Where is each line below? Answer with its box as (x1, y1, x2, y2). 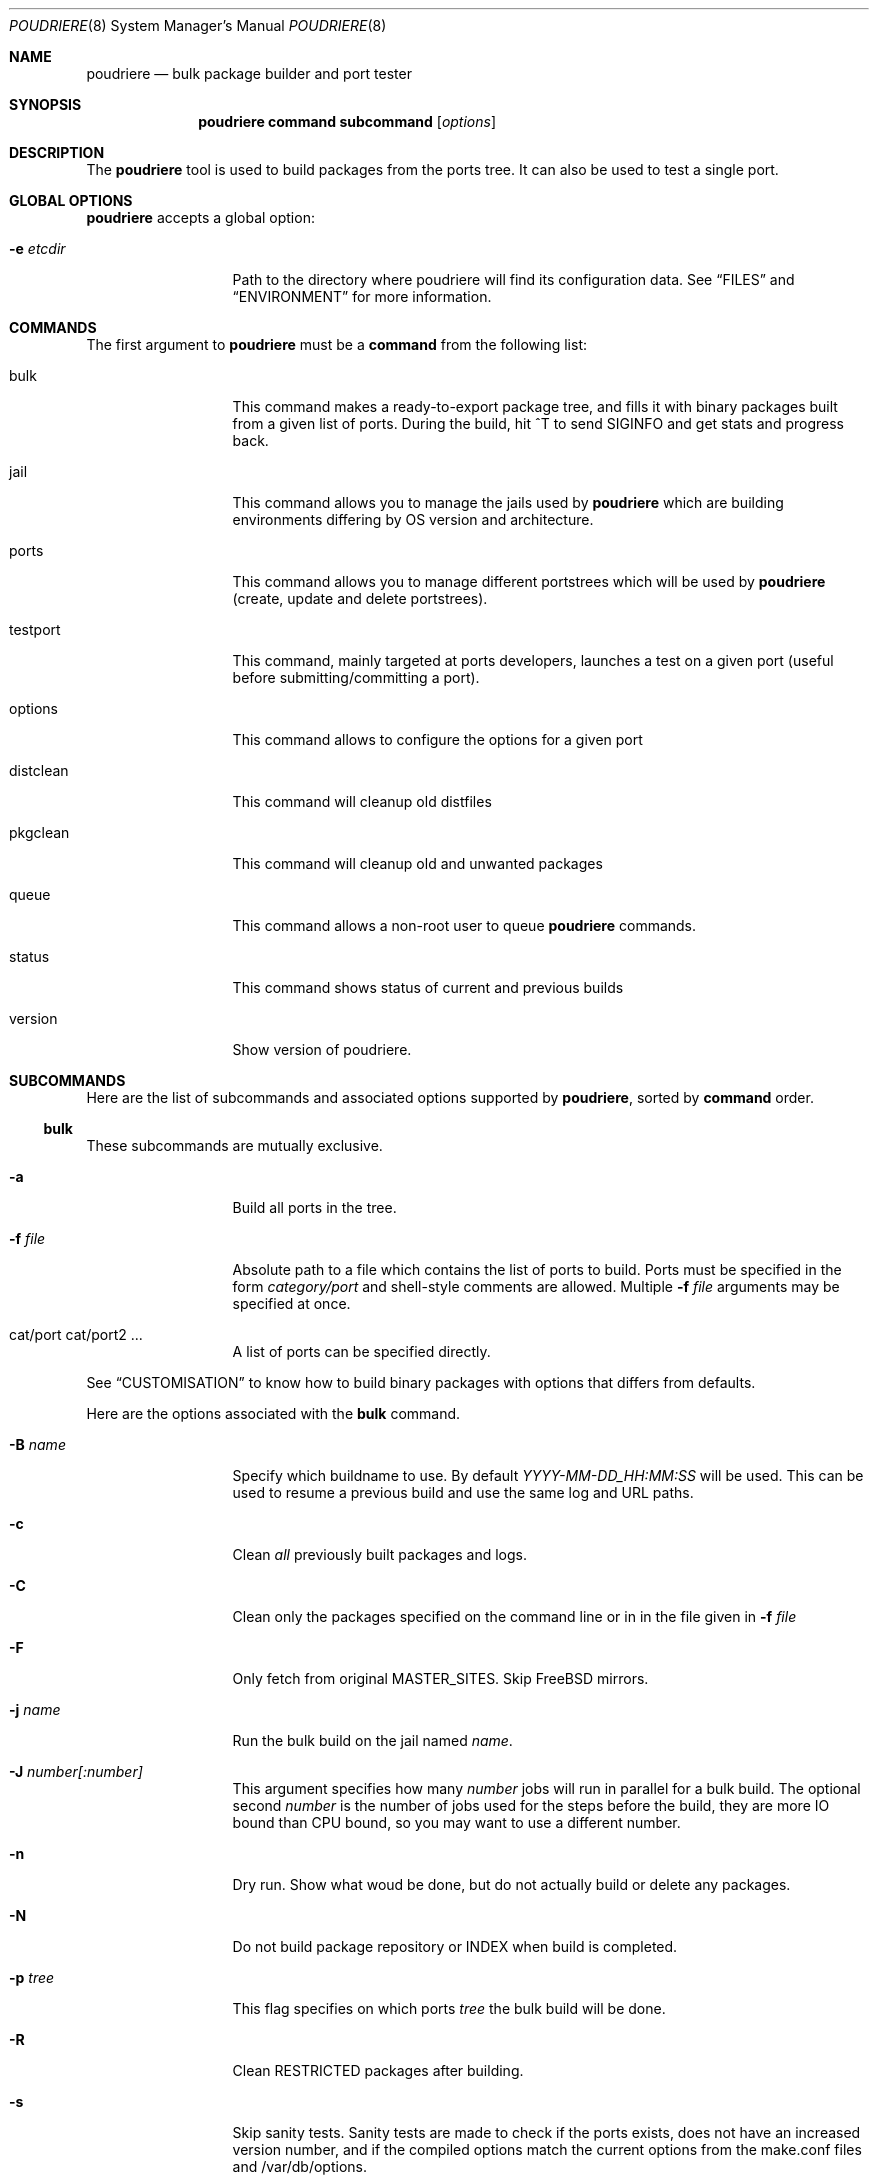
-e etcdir (9, 240, 66, 257)
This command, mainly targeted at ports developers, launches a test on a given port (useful (232, 652, 834, 669)
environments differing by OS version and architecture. (232, 511, 594, 528)
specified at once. (232, 1295, 351, 1312)
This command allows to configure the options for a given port (232, 731, 643, 748)
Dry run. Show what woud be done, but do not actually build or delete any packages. (232, 1876, 791, 1893)
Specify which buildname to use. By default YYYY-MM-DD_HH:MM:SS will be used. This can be (232, 1467, 864, 1484)
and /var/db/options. (232, 2158, 368, 2175)
